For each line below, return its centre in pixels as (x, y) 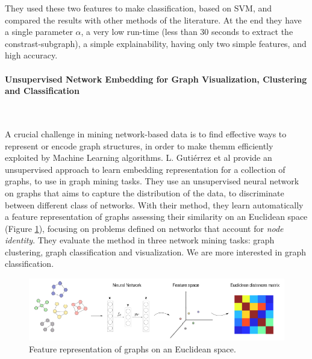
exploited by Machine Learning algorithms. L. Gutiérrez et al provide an (139, 158)
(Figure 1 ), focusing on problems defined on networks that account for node (144, 228)
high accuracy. (31, 55)
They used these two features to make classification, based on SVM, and (139, 8)
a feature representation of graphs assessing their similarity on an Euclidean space (156, 217)
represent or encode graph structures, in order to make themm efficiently (139, 145)
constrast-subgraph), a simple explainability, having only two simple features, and (156, 43)
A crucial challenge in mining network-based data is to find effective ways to (146, 133)
